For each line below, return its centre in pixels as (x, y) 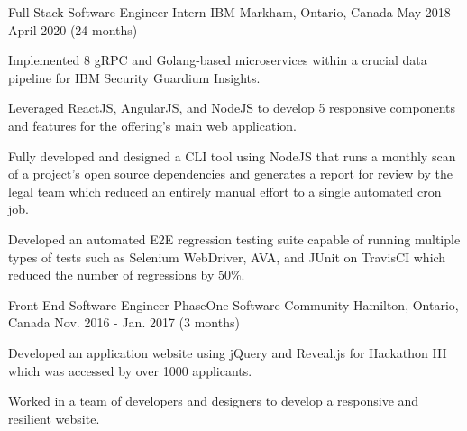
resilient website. (54, 418)
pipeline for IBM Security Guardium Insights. (134, 77)
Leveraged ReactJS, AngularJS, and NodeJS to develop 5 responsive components (232, 108)
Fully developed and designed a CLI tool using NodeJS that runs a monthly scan (232, 156)
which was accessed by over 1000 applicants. (130, 370)
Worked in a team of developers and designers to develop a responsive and (214, 401)
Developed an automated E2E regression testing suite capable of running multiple (234, 238)
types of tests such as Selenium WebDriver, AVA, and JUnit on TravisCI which (227, 257)
